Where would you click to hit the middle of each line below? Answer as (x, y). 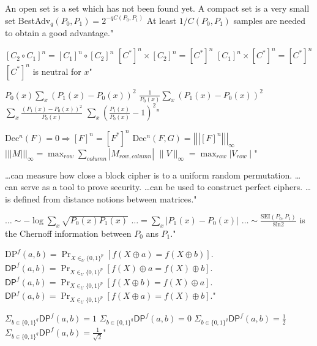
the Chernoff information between (68, 233)
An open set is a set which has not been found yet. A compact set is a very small (157, 8)
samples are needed (270, 20)
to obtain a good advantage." (59, 33)
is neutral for (57, 71)
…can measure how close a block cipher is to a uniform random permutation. (149, 175)
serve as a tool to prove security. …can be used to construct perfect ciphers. (162, 187)
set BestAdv (28, 20)
